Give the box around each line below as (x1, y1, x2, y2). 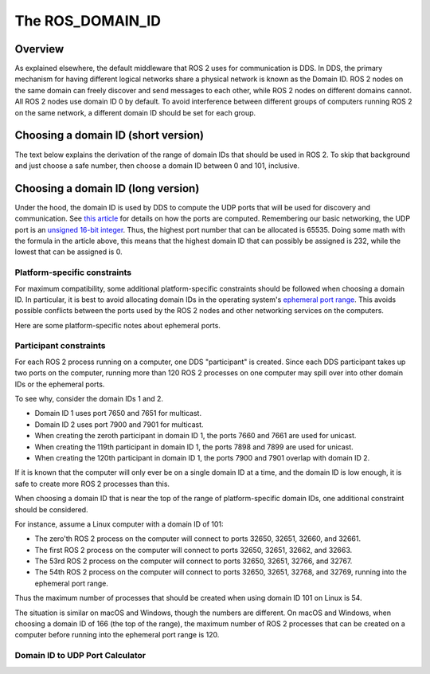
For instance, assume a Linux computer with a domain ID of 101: (14, 519, 224, 529)
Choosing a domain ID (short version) (14, 128, 205, 143)
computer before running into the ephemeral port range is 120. (14, 630, 220, 640)
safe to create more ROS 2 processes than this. (14, 479, 170, 488)
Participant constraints (14, 340, 106, 351)
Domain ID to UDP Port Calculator (14, 650, 147, 661)
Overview (14, 42, 64, 56)
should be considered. (14, 504, 88, 514)
